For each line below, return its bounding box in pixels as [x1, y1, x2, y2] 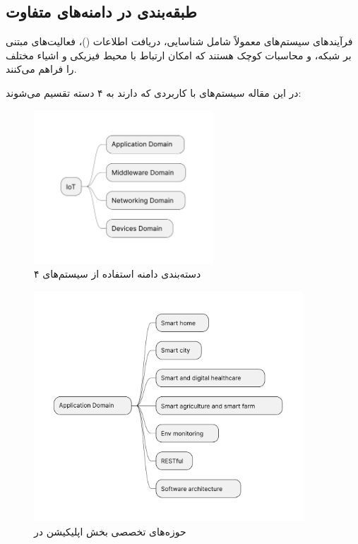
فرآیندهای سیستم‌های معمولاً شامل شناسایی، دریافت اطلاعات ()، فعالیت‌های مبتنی [6, 34, 353, 49]
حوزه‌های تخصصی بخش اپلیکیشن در [34, 524, 186, 539]
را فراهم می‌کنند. [6, 61, 77, 76]
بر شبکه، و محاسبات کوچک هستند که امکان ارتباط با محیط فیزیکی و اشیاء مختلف [6, 47, 352, 62]
